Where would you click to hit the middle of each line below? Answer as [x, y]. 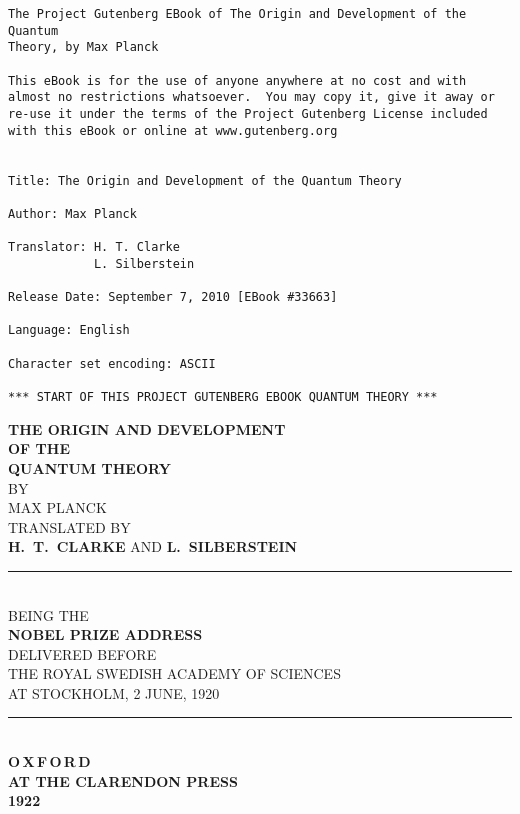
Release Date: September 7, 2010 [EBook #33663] [173, 297]
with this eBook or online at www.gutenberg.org [173, 130]
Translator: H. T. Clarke [94, 247]
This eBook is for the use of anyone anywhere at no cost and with [237, 80]
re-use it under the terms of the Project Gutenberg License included [248, 113]
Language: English [69, 330]
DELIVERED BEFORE [82, 653]
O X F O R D [49, 761]
